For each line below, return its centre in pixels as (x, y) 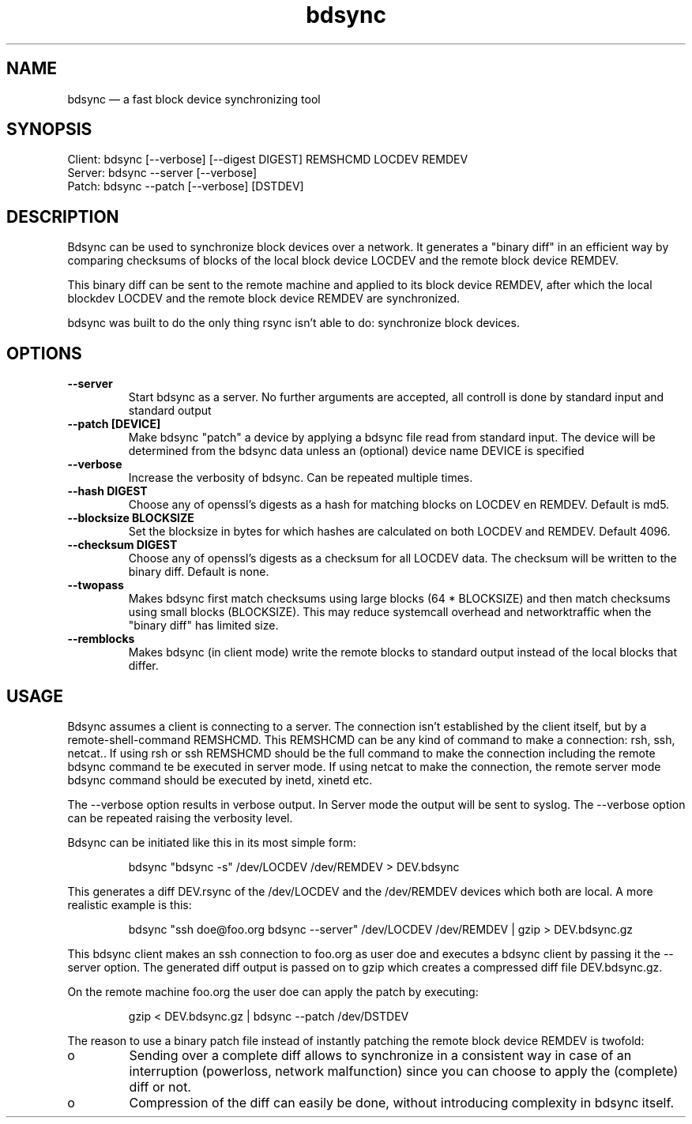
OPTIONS (44, 353)
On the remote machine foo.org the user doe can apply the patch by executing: (273, 991)
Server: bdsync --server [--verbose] (162, 173)
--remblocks (101, 639)
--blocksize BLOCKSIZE (131, 518)
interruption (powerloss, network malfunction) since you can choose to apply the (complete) (404, 1071)
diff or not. (160, 1086)
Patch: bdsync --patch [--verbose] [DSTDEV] (186, 186)
